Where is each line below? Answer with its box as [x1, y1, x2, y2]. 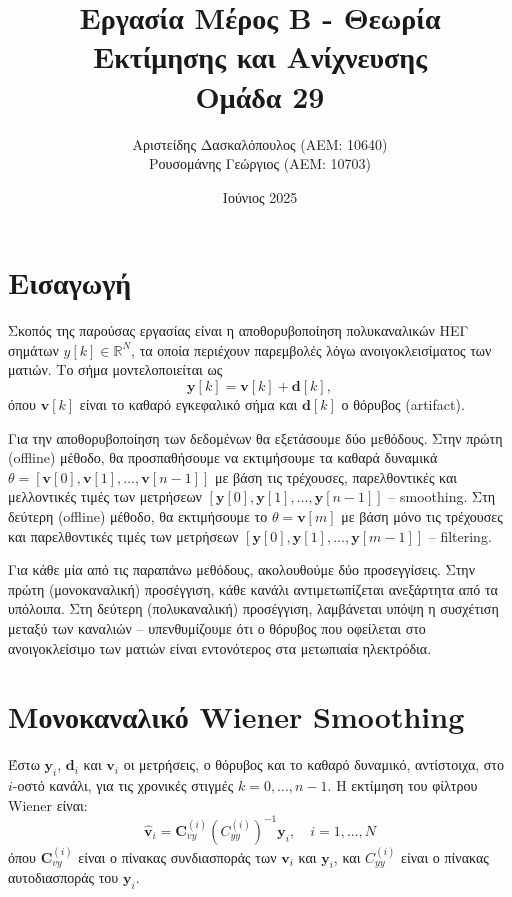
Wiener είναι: [8, 794, 88, 815]
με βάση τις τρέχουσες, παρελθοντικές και [214, 466, 458, 487]
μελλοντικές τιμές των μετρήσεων [8, 486, 202, 507]
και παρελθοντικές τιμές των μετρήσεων [8, 525, 239, 546]
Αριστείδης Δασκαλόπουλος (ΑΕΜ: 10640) [132, 133, 388, 154]
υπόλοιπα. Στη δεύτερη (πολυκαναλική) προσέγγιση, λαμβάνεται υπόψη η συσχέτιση [8, 598, 499, 619]
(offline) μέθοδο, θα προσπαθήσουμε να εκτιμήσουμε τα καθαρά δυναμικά [8, 447, 438, 468]
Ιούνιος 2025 [222, 186, 298, 207]
